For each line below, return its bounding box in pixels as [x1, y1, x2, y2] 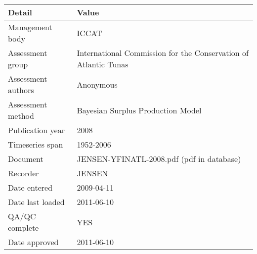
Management [8, 21, 52, 33]
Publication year [8, 124, 65, 136]
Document [8, 153, 43, 164]
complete [8, 222, 39, 233]
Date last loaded [8, 196, 65, 207]
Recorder [8, 167, 39, 179]
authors [8, 84, 34, 96]
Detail [8, 6, 32, 18]
